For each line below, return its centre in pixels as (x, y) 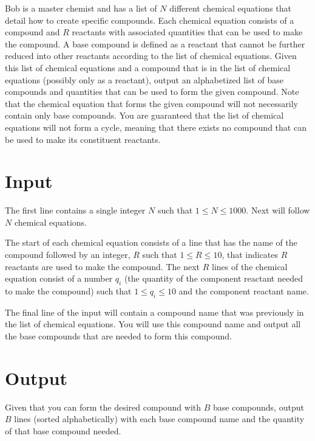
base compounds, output (259, 407)
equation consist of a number (59, 278)
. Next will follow (278, 210)
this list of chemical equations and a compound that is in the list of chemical (148, 67)
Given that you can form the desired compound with (103, 407)
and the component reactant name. (244, 291)
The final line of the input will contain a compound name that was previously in (154, 312)
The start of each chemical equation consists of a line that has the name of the (151, 242)
